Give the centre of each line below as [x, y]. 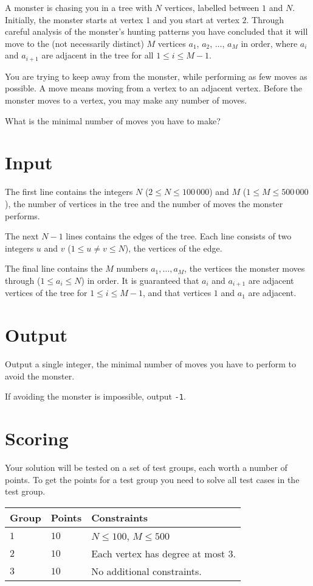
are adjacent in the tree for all [98, 55]
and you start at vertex [196, 19]
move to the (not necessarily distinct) [74, 43]
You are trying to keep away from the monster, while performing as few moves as [156, 76]
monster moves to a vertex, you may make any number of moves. [126, 100]
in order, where [269, 43]
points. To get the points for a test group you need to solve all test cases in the [152, 479]
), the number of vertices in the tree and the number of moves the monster [144, 203]
